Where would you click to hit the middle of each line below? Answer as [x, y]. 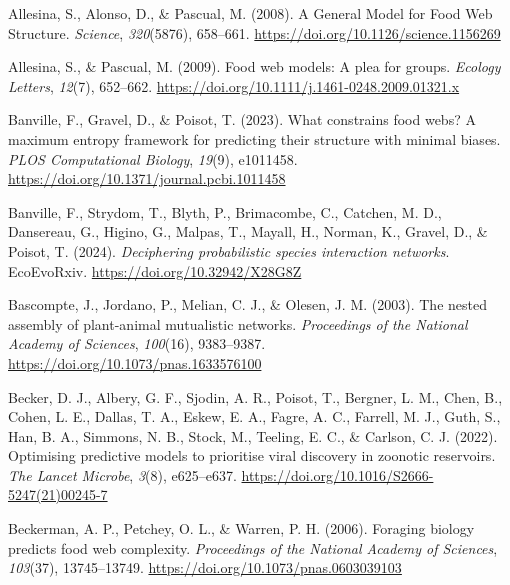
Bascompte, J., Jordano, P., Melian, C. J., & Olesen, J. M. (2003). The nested [247, 304]
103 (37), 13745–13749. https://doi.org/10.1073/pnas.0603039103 [205, 567]
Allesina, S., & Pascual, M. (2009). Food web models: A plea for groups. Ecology [254, 66]
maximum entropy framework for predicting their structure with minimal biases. [254, 138]
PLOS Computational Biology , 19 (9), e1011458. [153, 158]
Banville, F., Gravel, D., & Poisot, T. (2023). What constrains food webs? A [242, 119]
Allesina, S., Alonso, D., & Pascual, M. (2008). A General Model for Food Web [250, 13]
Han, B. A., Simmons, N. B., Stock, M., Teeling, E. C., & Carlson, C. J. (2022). [253, 435]
